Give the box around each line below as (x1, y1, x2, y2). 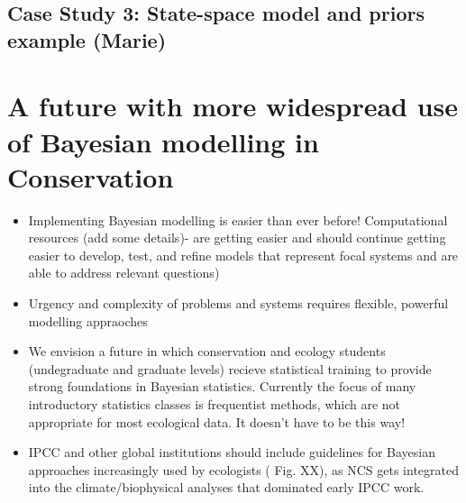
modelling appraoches (28, 311, 148, 330)
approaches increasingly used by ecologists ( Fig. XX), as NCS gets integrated (28, 460, 459, 479)
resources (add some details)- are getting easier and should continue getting (28, 228, 446, 247)
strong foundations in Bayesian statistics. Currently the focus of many (28, 377, 416, 396)
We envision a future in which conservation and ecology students (28, 342, 386, 361)
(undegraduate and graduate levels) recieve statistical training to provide (28, 359, 432, 378)
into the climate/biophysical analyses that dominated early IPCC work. (28, 478, 425, 497)
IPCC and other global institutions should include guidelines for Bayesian (28, 443, 436, 462)
